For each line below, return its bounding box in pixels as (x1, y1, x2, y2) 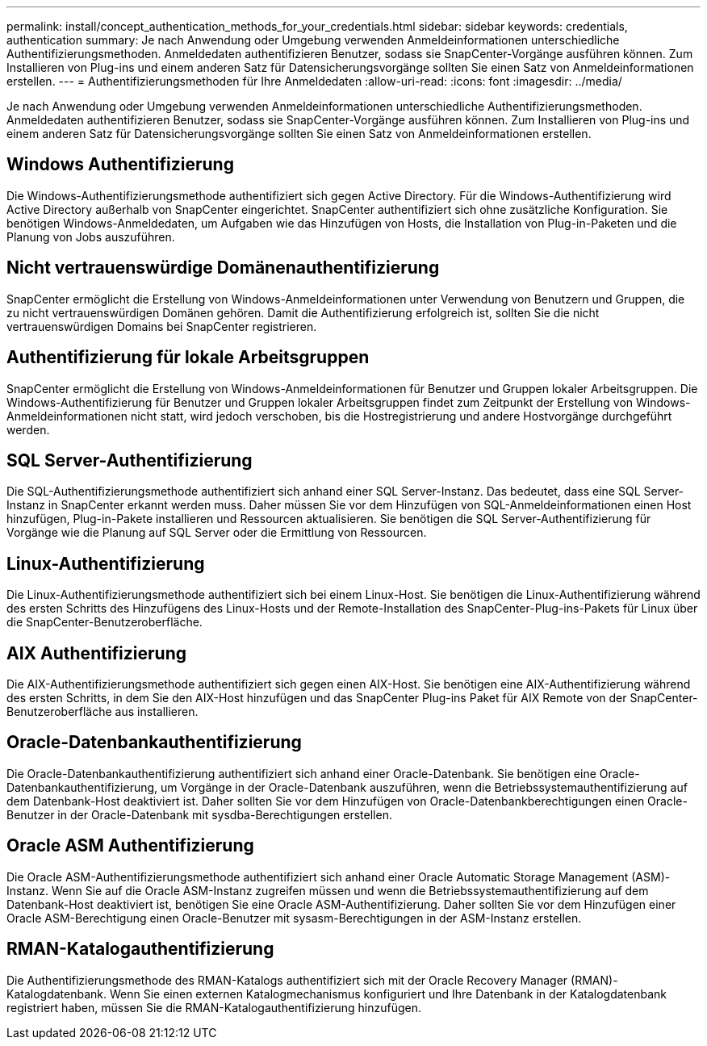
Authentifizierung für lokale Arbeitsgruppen (6, 347, 370, 368)
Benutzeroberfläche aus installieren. (6, 705, 199, 719)
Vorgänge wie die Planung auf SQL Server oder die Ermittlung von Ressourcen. (6, 525, 427, 540)
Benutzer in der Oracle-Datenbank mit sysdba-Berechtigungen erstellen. (6, 807, 392, 822)
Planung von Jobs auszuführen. (6, 229, 175, 244)
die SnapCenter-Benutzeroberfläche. (6, 615, 203, 630)
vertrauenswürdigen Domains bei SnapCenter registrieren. (6, 319, 317, 333)
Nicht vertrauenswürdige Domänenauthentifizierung (6, 257, 440, 278)
